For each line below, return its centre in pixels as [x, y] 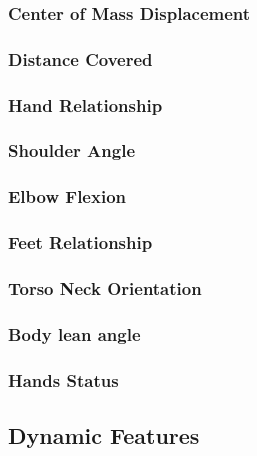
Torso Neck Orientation [105, 287]
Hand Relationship [85, 104]
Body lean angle [74, 333]
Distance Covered [80, 58]
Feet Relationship [80, 242]
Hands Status [63, 379]
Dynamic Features [104, 434]
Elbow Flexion [67, 196]
